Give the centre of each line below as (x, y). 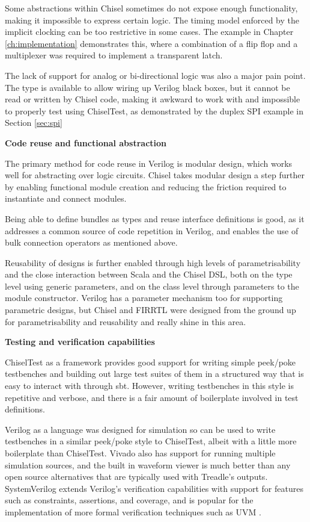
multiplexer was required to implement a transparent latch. (114, 55)
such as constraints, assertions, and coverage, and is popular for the (129, 500)
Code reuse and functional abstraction (86, 142)
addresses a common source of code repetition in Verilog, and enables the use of (152, 230)
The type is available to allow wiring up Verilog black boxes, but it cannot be (147, 87)
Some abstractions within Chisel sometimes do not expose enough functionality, (151, 8)
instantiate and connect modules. (66, 198)
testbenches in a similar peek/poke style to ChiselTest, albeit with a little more (151, 441)
